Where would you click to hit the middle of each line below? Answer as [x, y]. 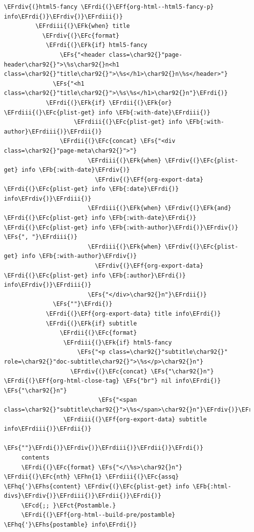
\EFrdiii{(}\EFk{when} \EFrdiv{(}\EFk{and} [159, 208]
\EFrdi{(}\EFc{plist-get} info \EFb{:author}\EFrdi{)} [95, 275]
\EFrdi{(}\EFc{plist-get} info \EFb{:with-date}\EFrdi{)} [100, 218]
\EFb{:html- [212, 486]
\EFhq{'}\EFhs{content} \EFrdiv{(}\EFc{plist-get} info [97, 486]
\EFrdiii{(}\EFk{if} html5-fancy [117, 342]
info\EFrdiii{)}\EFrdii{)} [48, 429]
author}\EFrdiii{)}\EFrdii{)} [53, 131]
